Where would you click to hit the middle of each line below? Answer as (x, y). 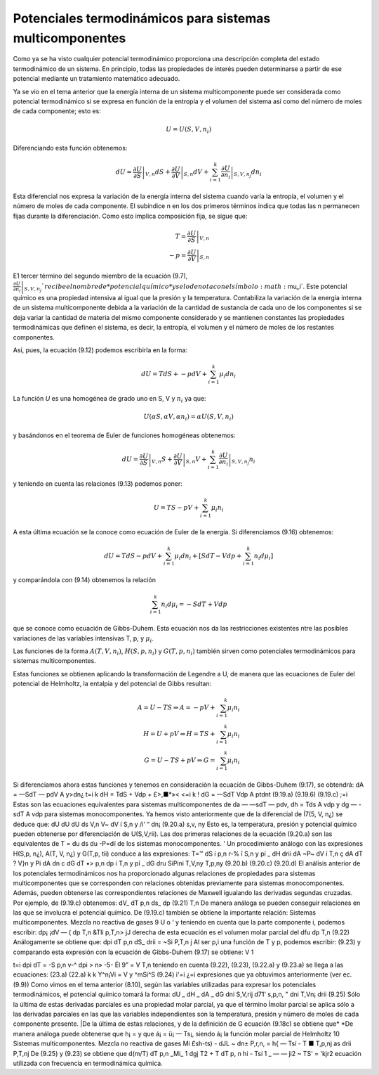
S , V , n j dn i (248, 173)
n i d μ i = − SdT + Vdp (194, 605)
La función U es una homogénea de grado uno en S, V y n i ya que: (109, 399)
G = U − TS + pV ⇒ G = (180, 760)
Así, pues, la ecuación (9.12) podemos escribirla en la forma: (100, 350)
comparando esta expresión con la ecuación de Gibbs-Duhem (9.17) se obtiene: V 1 (133, 952)
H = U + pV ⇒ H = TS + (179, 734)
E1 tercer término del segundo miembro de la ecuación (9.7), (100, 276)
